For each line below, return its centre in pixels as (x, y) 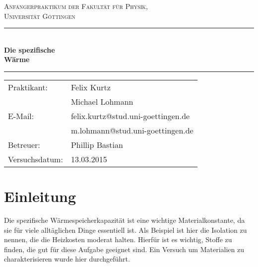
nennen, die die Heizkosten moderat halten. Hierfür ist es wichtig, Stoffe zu (118, 239)
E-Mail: (21, 116)
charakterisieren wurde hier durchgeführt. (67, 259)
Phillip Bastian (97, 144)
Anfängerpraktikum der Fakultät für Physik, (76, 6)
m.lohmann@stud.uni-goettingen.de (132, 130)
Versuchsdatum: (35, 159)
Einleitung (40, 196)
